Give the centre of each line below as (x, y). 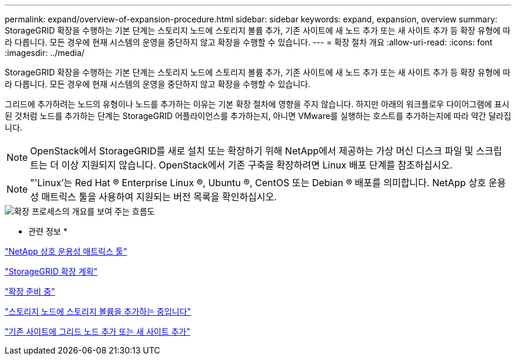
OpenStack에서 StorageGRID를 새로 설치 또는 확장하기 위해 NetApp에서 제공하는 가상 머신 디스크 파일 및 (252, 151)
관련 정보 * (48, 231)
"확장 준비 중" (30, 291)
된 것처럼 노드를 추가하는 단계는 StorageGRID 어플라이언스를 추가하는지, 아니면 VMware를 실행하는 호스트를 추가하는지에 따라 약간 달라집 (258, 116)
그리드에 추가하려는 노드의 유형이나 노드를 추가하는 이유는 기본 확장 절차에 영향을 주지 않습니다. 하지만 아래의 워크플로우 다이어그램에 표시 (257, 104)
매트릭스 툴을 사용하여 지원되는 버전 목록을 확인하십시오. (159, 197)
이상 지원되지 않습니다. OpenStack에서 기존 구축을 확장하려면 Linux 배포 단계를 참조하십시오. (257, 165)
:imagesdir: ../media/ (45, 53)
